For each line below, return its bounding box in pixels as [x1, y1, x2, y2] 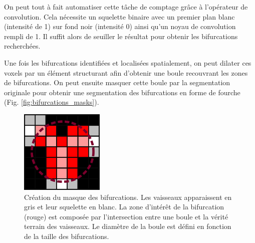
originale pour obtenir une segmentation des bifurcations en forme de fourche [4, 87, 240, 97]
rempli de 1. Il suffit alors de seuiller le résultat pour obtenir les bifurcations [4, 31, 238, 41]
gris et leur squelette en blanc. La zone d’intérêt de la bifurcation [24, 201, 224, 212]
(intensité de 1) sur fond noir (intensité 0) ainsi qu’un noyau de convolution [4, 21, 236, 32]
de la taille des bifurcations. [24, 231, 109, 241]
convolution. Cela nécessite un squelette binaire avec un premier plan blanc [4, 11, 235, 22]
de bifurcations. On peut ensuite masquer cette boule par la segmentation [4, 77, 230, 88]
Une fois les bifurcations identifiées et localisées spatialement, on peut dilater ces [4, 57, 251, 68]
